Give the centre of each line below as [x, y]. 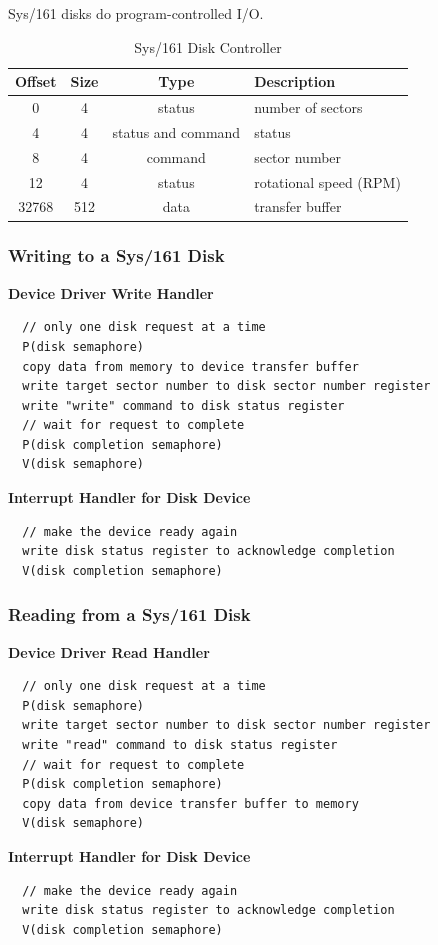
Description [295, 81]
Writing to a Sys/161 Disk [116, 255]
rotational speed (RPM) [327, 181]
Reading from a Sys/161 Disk [129, 614]
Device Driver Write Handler [111, 292]
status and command [176, 131]
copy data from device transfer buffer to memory [190, 803]
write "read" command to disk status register [180, 745]
